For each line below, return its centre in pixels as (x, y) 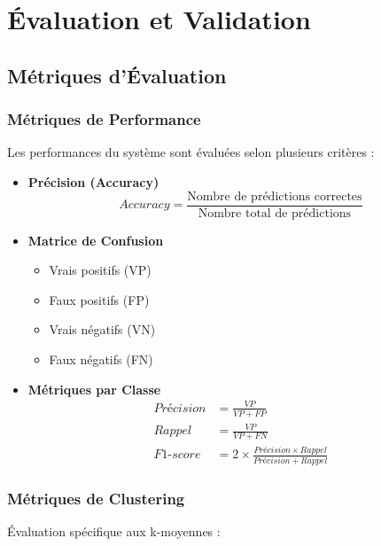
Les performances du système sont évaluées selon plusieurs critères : (191, 152)
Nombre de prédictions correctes (275, 196)
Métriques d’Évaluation (117, 75)
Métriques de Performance (104, 119)
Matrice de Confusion (96, 240)
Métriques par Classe (94, 389)
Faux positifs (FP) (99, 299)
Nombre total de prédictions (275, 213)
